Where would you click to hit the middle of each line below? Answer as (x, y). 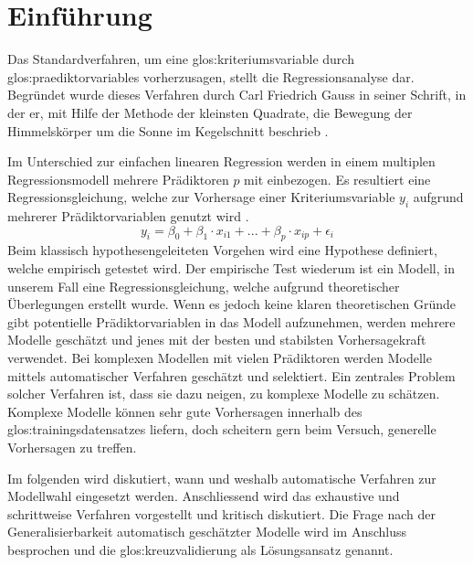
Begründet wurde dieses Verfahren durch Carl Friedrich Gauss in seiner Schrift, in (237, 95)
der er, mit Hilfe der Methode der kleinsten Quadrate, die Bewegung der (210, 112)
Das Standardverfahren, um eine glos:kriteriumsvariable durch (181, 59)
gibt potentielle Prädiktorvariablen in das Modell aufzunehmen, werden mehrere (231, 321)
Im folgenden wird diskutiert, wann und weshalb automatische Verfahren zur (222, 478)
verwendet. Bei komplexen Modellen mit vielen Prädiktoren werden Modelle (220, 358)
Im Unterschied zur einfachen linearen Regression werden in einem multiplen (221, 161)
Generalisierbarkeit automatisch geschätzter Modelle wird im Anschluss (207, 532)
